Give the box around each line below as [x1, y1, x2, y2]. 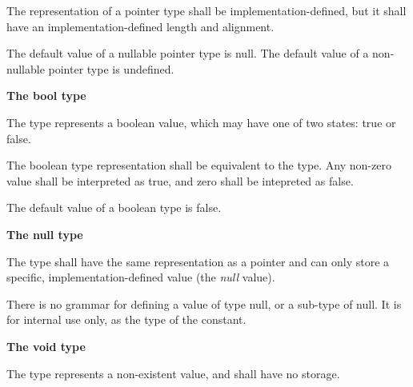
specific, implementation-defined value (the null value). [6, 269, 275, 285]
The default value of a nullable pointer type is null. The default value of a [6, 45, 369, 62]
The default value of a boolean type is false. [6, 199, 222, 216]
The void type [6, 337, 86, 354]
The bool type [6, 87, 86, 104]
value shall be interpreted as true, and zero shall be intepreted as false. [6, 172, 354, 189]
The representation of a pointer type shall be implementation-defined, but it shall [6, 2, 407, 18]
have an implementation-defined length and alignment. [6, 18, 275, 34]
